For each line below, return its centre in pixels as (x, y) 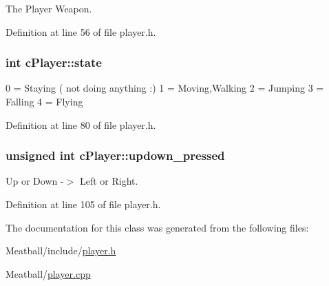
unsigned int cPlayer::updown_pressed (115, 155)
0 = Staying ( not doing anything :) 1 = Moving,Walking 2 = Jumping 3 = (165, 88)
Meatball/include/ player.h (61, 251)
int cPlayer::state (54, 62)
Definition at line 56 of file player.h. (81, 31)
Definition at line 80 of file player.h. (81, 124)
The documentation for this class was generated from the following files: (157, 227)
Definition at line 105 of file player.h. (83, 204)
